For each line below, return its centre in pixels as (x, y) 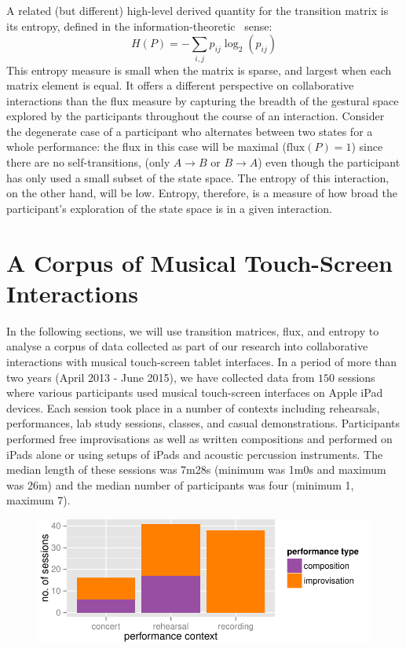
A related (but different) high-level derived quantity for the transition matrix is (198, 10)
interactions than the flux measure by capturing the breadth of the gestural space (203, 100)
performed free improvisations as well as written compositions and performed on (199, 438)
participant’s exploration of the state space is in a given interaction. (169, 208)
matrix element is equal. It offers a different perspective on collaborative (180, 85)
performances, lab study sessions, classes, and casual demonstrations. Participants (203, 423)
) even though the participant (329, 162)
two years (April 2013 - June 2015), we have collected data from (161, 377)
